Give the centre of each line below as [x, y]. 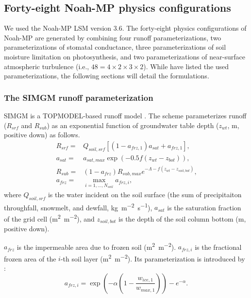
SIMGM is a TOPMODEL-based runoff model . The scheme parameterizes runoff [125, 115]
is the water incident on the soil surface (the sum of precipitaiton [145, 194]
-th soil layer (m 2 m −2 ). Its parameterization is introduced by [153, 258]
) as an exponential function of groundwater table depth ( [133, 125]
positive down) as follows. [42, 135]
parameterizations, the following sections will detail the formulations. [107, 76]
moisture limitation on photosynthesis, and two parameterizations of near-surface [125, 56]
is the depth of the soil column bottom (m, [182, 218]
